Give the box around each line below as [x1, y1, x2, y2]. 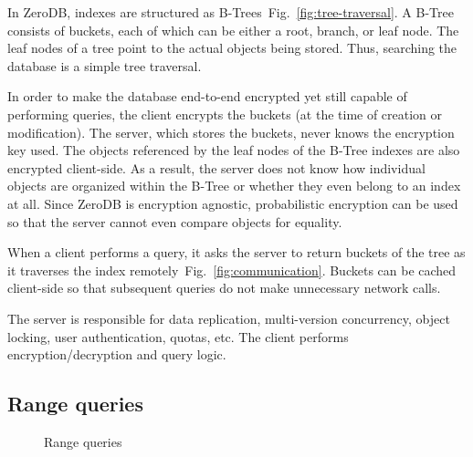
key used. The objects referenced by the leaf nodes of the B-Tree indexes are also [7, 140, 460, 160]
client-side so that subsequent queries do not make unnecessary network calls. [7, 278, 441, 297]
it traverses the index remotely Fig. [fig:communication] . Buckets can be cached [7, 260, 457, 279]
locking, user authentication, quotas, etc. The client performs [7, 327, 349, 346]
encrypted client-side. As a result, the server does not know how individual [7, 158, 426, 177]
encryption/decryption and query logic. [7, 345, 226, 364]
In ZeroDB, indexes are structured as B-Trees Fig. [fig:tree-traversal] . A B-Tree [7, 3, 454, 21]
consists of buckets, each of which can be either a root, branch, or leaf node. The [7, 20, 459, 39]
